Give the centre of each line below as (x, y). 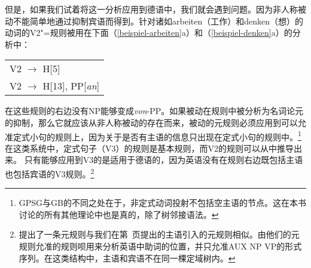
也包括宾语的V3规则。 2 (50, 173)
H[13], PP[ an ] (71, 86)
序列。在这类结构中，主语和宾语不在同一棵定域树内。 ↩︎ (127, 258)
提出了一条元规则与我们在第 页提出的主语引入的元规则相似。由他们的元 (159, 234)
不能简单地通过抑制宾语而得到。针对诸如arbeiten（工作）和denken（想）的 (158, 21)
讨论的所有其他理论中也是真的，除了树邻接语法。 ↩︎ (119, 214)
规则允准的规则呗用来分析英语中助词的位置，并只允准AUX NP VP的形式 (160, 246)
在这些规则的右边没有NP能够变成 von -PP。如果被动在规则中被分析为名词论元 (154, 111)
